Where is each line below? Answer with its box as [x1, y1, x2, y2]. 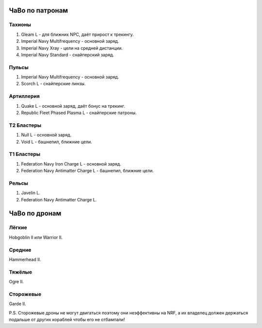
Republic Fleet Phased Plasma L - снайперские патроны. [21, 110, 137, 115]
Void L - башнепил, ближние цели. [21, 139, 92, 145]
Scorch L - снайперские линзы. [21, 81, 86, 87]
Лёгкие [9, 224, 27, 231]
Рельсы [9, 180, 29, 186]
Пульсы [9, 64, 29, 70]
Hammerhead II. [9, 256, 41, 262]
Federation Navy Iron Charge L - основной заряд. [21, 161, 121, 167]
